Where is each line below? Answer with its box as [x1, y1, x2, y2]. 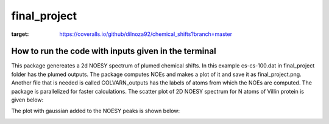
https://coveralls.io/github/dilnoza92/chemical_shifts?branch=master [59, 30, 233, 38]
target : [11, 30, 29, 38]
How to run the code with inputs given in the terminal [11, 46, 216, 57]
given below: [11, 96, 44, 103]
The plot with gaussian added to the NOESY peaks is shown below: [11, 107, 180, 115]
